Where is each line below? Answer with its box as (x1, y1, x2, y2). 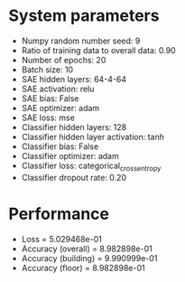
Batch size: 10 (21, 64, 74, 75)
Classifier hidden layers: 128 (21, 121, 127, 132)
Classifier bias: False (21, 141, 99, 152)
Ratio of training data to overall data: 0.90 (21, 44, 177, 55)
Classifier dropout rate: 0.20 (21, 172, 127, 183)
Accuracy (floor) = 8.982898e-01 (21, 262, 145, 273)
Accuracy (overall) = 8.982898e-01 (21, 243, 153, 254)
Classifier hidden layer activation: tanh (21, 131, 164, 142)
